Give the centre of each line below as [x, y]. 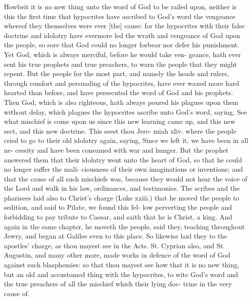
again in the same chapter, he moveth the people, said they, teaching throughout [125, 226]
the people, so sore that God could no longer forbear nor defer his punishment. [122, 45]
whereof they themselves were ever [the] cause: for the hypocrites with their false [125, 26]
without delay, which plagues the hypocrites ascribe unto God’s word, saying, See [126, 111]
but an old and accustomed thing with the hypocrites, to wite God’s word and [121, 274]
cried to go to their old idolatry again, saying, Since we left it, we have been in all [126, 140]
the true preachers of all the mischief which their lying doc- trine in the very [118, 284]
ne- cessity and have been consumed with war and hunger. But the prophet [116, 150]
